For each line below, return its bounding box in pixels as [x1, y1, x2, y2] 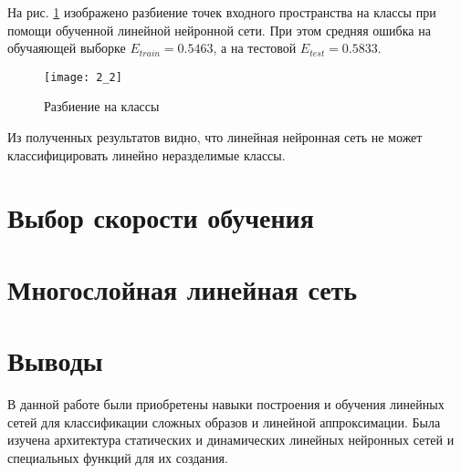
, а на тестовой [213, 38, 297, 57]
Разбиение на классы [44, 97, 160, 116]
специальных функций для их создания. [7, 447, 228, 467]
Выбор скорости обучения [7, 199, 314, 236]
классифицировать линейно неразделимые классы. [7, 145, 286, 164]
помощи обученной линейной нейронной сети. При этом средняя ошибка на [7, 20, 431, 39]
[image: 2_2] [44, 70, 122, 84]
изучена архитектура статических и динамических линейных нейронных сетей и [7, 430, 455, 449]
